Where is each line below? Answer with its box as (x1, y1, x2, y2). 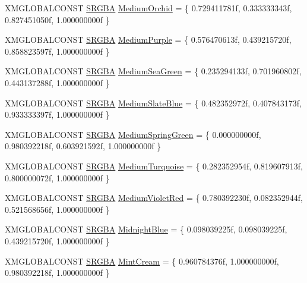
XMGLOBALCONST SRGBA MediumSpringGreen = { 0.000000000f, (5, 128, 261, 140)
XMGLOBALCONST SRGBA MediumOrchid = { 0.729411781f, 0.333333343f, (5, 2, 292, 14)
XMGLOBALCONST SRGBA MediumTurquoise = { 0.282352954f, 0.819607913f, (5, 159, 303, 172)
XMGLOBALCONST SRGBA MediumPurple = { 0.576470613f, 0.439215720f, (5, 33, 292, 46)
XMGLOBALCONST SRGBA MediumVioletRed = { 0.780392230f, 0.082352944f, (5, 191, 303, 204)
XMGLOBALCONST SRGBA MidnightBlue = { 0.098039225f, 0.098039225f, (5, 223, 287, 235)
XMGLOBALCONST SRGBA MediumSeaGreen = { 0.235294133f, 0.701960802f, (5, 65, 302, 77)
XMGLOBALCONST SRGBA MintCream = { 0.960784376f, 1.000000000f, (5, 254, 279, 267)
